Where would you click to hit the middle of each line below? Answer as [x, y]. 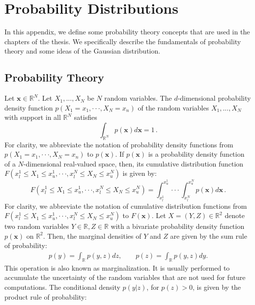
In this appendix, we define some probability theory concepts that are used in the [127, 32]
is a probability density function [196, 154]
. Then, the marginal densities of [92, 236]
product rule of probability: [46, 296]
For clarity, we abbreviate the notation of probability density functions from [119, 144]
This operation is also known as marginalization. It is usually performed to [117, 267]
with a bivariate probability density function [178, 226]
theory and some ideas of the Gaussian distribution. [83, 51]
